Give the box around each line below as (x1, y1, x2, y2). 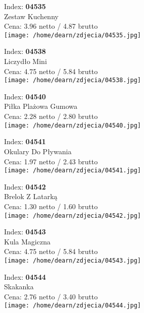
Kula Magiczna (4, 236, 51, 246)
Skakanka (4, 281, 34, 292)
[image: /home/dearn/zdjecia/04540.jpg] (4, 121, 141, 129)
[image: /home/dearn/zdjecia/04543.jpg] (4, 257, 141, 264)
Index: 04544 (4, 271, 46, 282)
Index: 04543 (4, 226, 46, 237)
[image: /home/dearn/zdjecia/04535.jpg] (4, 31, 141, 39)
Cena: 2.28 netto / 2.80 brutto (4, 111, 98, 121)
